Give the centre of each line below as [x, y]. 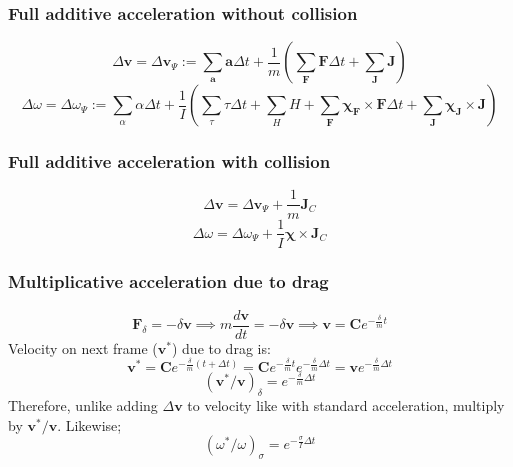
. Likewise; [89, 424]
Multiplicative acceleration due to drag [168, 281]
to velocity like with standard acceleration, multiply [346, 405]
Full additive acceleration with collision [169, 161]
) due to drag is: [221, 347]
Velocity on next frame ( [83, 347]
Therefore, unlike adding [83, 405]
